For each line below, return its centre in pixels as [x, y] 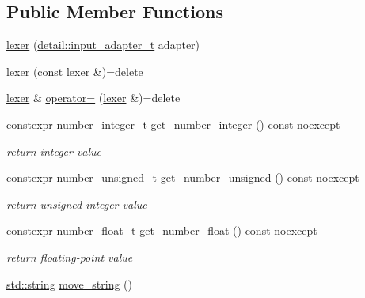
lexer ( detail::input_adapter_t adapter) [103, 45]
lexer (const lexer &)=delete [75, 71]
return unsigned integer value [77, 204]
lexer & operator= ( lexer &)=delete [93, 98]
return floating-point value [70, 257]
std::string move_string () [70, 283]
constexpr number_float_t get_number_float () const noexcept [162, 230]
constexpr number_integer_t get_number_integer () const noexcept [173, 124]
